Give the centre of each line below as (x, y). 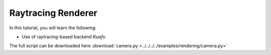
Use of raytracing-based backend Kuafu (63, 37)
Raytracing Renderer (53, 13)
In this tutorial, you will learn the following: (53, 28)
